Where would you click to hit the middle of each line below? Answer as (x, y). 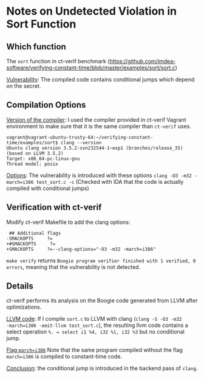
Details (20, 286)
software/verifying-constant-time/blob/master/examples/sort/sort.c (91, 68)
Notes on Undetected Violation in (92, 11)
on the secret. (24, 86)
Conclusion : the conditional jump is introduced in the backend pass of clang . (102, 368)
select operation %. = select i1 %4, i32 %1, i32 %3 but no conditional (96, 332)
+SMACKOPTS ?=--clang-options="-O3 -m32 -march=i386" (81, 249)
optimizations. (24, 307)
